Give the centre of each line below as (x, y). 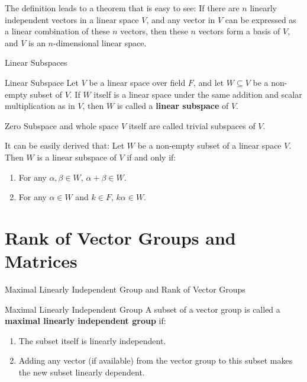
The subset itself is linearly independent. (92, 340)
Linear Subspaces (36, 62)
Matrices (41, 261)
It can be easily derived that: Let (65, 145)
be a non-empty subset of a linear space (209, 145)
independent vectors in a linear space (72, 19)
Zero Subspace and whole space (62, 125)
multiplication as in (40, 106)
